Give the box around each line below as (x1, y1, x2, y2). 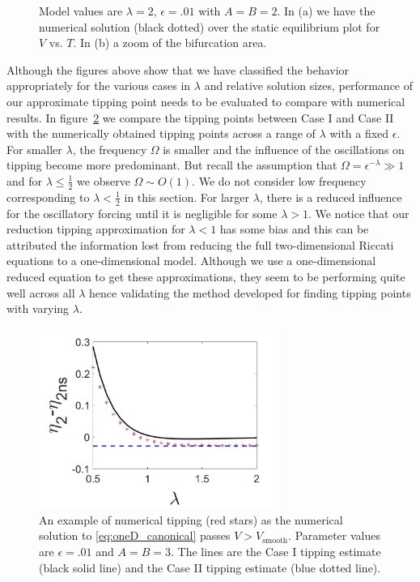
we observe (77, 172, 130, 189)
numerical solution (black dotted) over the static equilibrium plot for (39, 18, 380, 35)
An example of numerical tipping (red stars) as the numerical (39, 511, 343, 528)
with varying (6, 300, 70, 317)
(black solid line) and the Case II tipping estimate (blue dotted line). (39, 558, 381, 576)
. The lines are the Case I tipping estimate (170, 543, 381, 560)
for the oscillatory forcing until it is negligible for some (6, 204, 278, 221)
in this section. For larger (124, 188, 249, 205)
